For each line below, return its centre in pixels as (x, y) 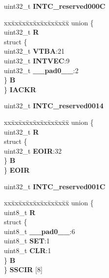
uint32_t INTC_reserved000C (55, 6)
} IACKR (20, 89)
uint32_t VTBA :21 (34, 51)
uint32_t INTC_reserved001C (55, 186)
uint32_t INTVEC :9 (37, 60)
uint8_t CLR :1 (28, 250)
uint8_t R (20, 212)
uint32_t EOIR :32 (33, 150)
